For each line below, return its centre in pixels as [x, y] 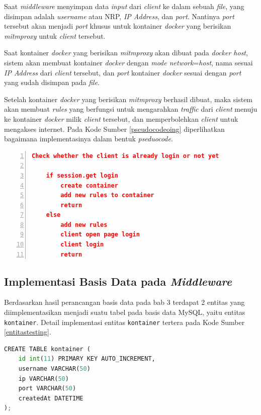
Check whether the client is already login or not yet [125, 156]
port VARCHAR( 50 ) [47, 389]
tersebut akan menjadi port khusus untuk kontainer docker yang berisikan [118, 26]
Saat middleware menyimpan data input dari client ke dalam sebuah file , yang [124, 6]
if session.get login [82, 175]
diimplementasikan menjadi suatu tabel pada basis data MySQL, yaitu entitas [125, 312]
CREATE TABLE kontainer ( [47, 349]
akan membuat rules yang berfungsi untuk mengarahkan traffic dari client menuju [131, 109]
